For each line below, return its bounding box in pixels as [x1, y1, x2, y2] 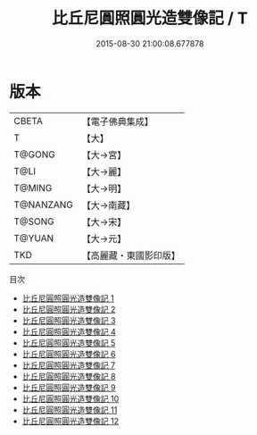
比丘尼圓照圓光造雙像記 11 [21, 404, 118, 415]
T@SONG [13, 215, 55, 228]
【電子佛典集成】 [81, 115, 154, 128]
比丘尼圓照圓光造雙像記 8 [21, 371, 116, 381]
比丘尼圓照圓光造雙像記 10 [21, 393, 120, 404]
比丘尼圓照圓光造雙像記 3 [21, 314, 116, 326]
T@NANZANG [13, 198, 74, 211]
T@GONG [13, 148, 55, 161]
